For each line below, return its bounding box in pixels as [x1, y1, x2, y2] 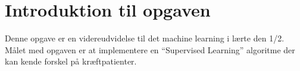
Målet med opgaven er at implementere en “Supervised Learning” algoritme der [5, 43, 295, 56]
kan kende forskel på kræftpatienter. [5, 55, 137, 67]
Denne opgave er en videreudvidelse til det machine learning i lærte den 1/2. [5, 32, 285, 44]
